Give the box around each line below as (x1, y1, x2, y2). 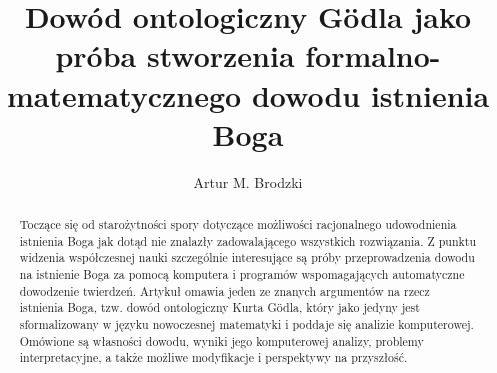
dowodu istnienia (251, 74, 490, 115)
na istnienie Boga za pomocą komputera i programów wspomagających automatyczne (19, 266, 465, 283)
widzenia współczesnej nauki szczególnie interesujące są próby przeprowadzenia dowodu (19, 249, 475, 266)
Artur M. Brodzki (193, 171, 303, 192)
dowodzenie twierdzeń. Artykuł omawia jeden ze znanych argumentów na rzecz (19, 282, 430, 299)
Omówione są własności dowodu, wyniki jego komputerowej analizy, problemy (19, 332, 424, 349)
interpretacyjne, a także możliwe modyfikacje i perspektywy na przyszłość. (19, 349, 408, 366)
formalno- (305, 35, 441, 76)
